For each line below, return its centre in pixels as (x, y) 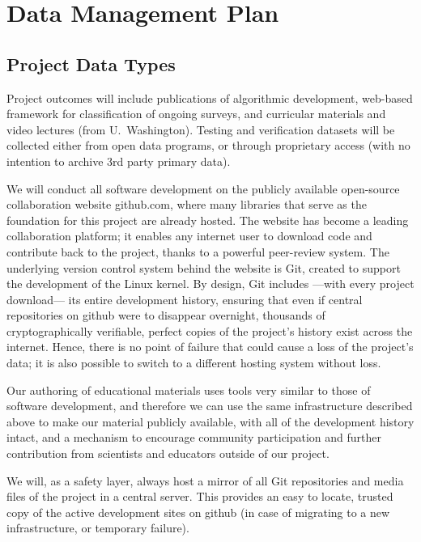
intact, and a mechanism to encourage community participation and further (194, 437)
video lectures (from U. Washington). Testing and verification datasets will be (201, 129)
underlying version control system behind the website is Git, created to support (204, 267)
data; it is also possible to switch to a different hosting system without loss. (194, 363)
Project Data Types (91, 64)
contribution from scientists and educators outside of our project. (168, 453)
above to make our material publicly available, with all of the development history (210, 421)
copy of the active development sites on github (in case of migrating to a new (198, 512)
